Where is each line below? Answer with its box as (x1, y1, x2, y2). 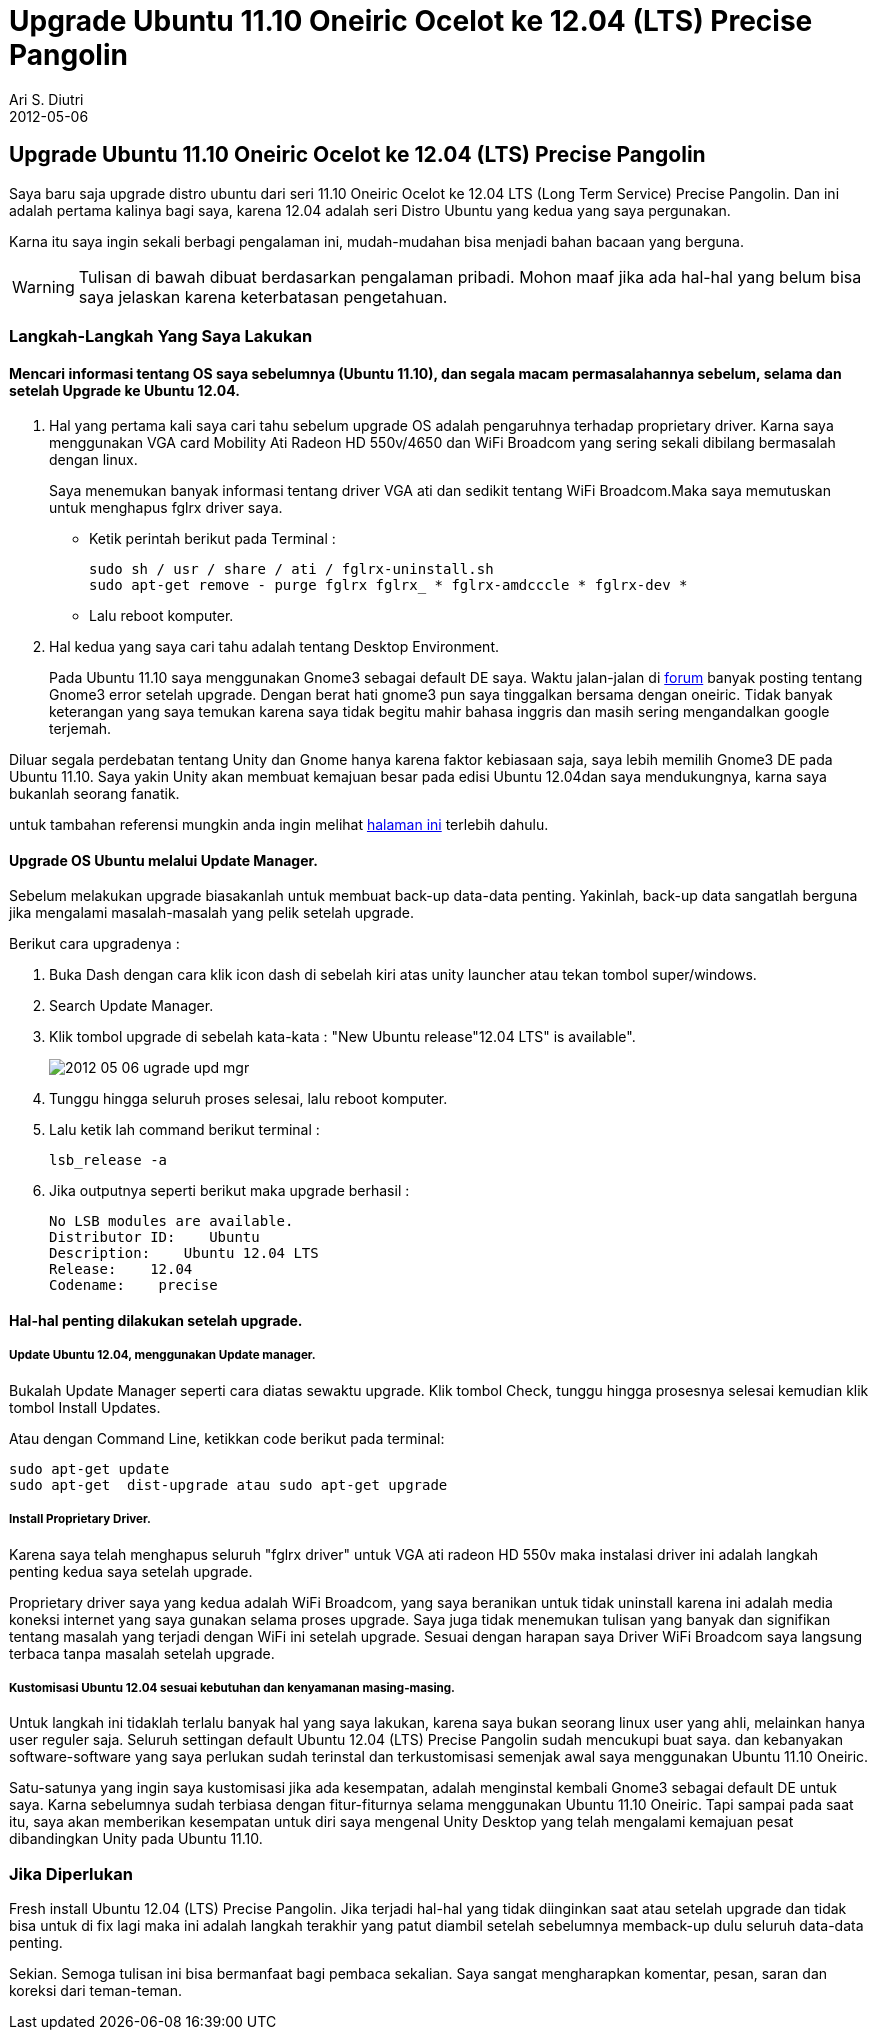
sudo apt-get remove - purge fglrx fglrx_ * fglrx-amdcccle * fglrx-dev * (89, 577, 688, 594)
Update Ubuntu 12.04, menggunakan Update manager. (9, 1348, 316, 1363)
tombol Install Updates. (9, 1398, 161, 1416)
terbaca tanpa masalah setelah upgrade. (9, 1644, 275, 1662)
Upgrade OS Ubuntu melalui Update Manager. (9, 851, 318, 869)
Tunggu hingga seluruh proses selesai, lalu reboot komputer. (49, 1090, 448, 1108)
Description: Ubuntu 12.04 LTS (49, 1245, 319, 1262)
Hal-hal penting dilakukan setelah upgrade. (9, 1312, 303, 1330)
